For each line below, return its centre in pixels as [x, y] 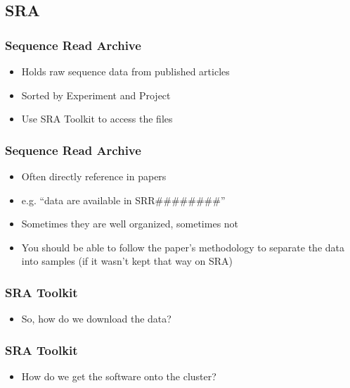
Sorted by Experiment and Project [96, 95]
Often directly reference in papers [94, 176]
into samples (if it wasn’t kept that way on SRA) [127, 261]
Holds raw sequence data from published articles [125, 71]
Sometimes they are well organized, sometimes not [130, 224]
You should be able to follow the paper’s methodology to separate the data [183, 247]
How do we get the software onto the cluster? [119, 376]
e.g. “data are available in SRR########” [123, 200]
